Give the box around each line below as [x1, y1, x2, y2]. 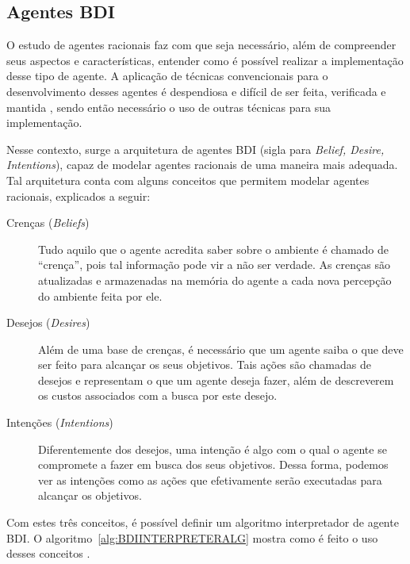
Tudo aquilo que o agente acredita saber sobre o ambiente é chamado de [38, 240, 389, 257]
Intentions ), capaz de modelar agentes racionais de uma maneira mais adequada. [6, 156, 398, 173]
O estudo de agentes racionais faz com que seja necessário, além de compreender [6, 36, 397, 53]
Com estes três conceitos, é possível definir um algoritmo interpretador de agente [6, 514, 399, 531]
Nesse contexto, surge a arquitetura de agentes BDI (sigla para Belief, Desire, [6, 140, 385, 157]
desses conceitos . [6, 545, 90, 562]
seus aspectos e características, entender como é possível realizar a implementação [6, 52, 404, 68]
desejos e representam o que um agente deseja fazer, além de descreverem [38, 371, 394, 388]
